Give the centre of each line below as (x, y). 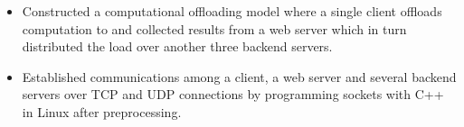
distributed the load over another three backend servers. (177, 46)
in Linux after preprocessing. (102, 111)
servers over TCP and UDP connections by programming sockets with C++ (233, 94)
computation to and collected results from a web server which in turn (214, 28)
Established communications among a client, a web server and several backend (239, 76)
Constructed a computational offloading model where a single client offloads (232, 11)
